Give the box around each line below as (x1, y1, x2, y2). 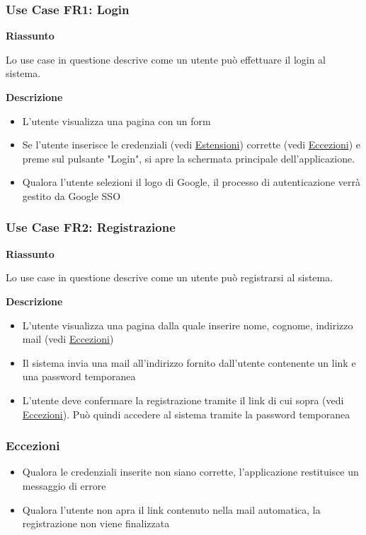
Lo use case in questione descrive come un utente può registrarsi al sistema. (6, 270, 333, 285)
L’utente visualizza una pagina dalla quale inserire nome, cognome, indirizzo (22, 317, 353, 332)
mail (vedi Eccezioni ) (22, 331, 114, 346)
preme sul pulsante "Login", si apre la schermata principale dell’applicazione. (22, 151, 355, 165)
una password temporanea (22, 369, 136, 384)
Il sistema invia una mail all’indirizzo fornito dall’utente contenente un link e (22, 355, 356, 370)
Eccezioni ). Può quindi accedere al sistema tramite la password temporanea (22, 406, 350, 421)
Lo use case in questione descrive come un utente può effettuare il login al (6, 52, 326, 66)
